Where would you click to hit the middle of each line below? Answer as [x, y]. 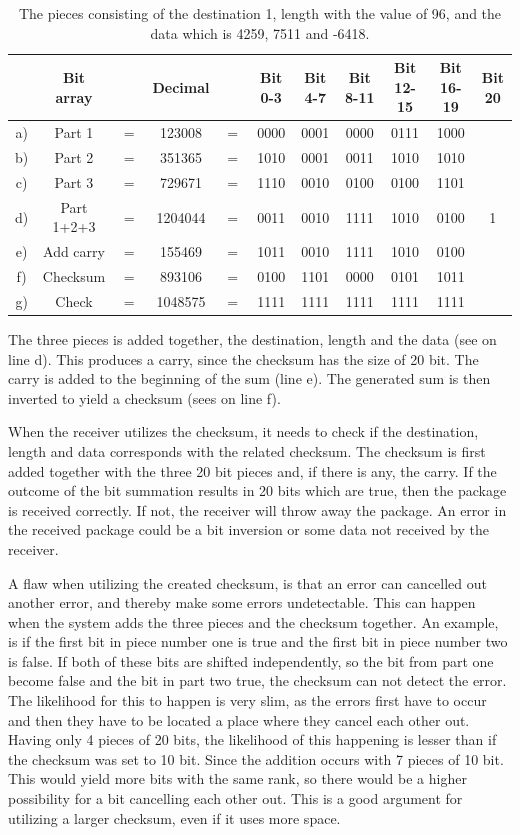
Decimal [181, 86]
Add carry [74, 251]
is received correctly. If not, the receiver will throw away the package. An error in [257, 509]
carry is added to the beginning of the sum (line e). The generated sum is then [249, 378]
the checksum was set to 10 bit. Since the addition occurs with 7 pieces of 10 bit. [256, 758]
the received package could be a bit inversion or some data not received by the [248, 529]
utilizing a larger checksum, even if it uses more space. [174, 817]
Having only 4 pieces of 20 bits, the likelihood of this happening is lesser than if [252, 739]
